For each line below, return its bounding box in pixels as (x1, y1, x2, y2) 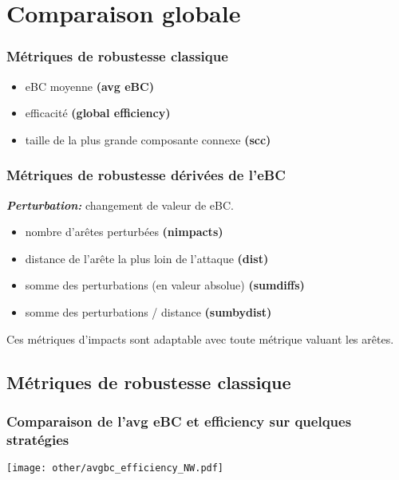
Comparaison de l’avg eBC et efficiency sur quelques (6, 411, 352, 431)
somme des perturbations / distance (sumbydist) (25, 303, 272, 320)
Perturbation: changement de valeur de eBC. (6, 196, 234, 213)
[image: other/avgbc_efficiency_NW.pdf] (6, 462, 224, 474)
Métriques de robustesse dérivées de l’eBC (6, 165, 286, 185)
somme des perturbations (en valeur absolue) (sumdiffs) (25, 277, 305, 293)
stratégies (6, 429, 69, 449)
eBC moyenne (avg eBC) (25, 77, 154, 94)
